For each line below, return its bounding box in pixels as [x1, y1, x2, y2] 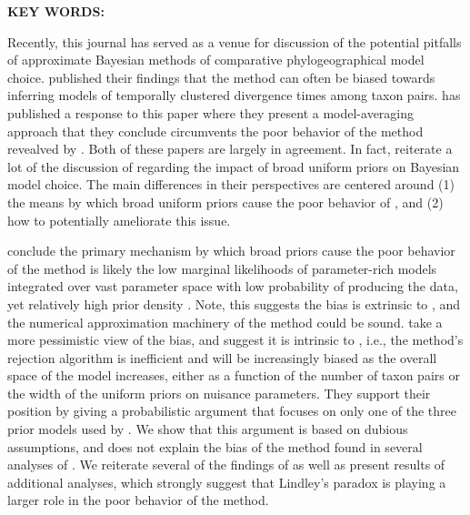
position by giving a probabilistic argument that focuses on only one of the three [7, 401, 456, 420]
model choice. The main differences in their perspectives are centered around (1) [7, 175, 455, 194]
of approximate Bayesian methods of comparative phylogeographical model [7, 50, 425, 69]
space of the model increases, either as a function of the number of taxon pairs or [7, 366, 460, 385]
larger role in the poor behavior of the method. [7, 490, 269, 510]
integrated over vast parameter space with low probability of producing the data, [7, 277, 458, 296]
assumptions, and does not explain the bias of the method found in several [7, 437, 423, 456]
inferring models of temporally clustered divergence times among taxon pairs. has [7, 86, 461, 105]
